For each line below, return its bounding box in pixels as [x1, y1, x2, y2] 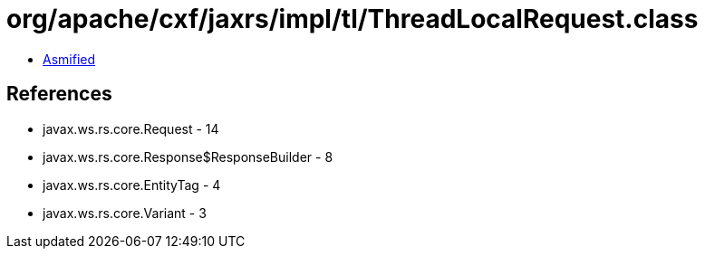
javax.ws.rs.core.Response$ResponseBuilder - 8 [43, 148, 333, 165]
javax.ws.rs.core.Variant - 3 [43, 204, 207, 221]
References [6, 82, 112, 106]
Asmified [43, 51, 96, 67]
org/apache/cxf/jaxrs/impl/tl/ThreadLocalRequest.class [6, 4, 699, 34]
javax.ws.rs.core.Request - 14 [43, 120, 219, 137]
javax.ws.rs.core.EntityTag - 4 [43, 176, 221, 193]
